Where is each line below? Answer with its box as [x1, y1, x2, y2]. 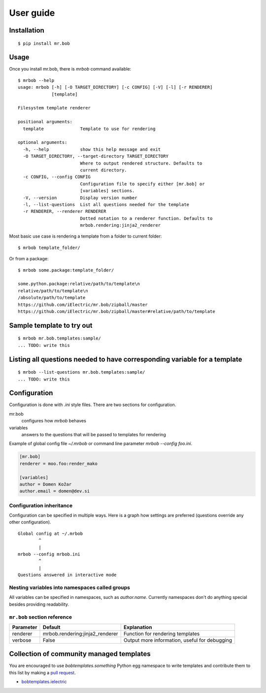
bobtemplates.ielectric [21, 679, 67, 685]
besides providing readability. [9, 601, 69, 607]
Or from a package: [9, 256, 49, 262]
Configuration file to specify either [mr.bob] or [80, 181, 205, 187]
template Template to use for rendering [23, 126, 156, 132]
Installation [9, 26, 44, 35]
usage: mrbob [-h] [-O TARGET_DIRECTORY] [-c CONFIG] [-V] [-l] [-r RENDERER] [18, 84, 213, 90]
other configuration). [9, 519, 51, 525]
